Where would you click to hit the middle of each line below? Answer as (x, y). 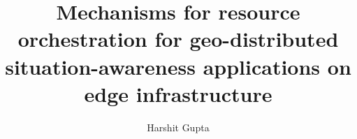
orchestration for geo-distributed (178, 39)
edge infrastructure (178, 93)
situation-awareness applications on (178, 66)
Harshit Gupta (178, 127)
